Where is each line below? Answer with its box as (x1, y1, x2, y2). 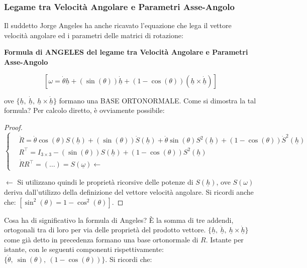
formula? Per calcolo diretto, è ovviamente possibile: (4, 105, 165, 115)
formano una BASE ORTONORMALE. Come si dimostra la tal (59, 95, 256, 105)
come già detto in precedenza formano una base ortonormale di (4, 234, 198, 244)
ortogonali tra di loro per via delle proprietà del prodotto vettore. (4, 224, 206, 235)
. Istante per (206, 234, 244, 244)
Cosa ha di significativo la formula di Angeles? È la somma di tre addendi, (4, 214, 234, 225)
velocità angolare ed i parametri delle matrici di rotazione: (4, 30, 183, 40)
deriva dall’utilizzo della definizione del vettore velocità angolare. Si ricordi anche (4, 187, 254, 197)
